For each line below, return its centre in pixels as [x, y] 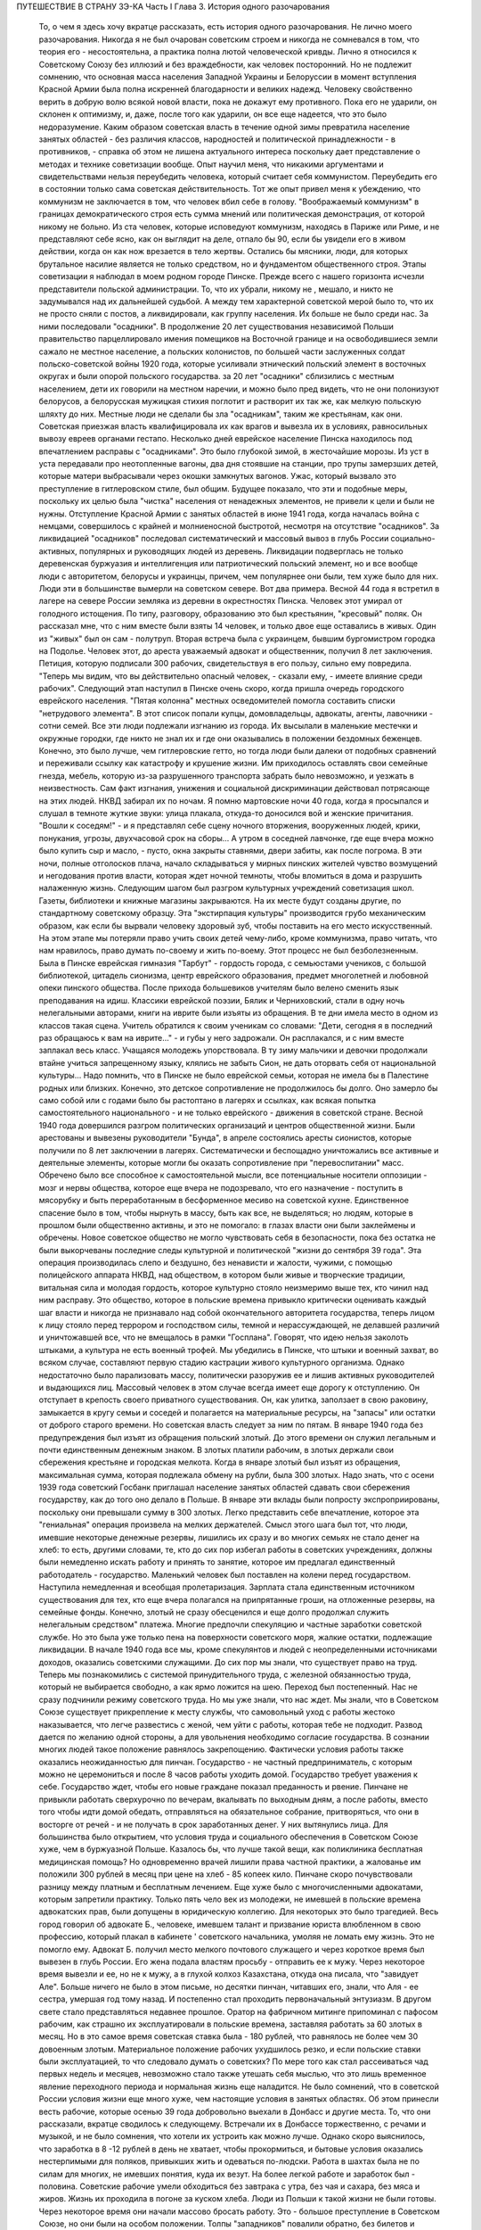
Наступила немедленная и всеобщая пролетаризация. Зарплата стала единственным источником [227, 1587]
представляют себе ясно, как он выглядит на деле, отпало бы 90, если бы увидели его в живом [222, 239]
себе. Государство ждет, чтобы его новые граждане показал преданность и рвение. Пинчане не [224, 1787]
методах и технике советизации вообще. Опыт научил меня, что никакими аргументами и [212, 164]
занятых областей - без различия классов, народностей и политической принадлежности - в [217, 139]
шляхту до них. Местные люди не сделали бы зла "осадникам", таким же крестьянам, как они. [220, 414]
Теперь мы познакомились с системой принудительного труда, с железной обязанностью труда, [225, 1674]
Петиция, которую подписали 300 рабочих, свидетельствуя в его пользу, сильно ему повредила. [225, 664]
